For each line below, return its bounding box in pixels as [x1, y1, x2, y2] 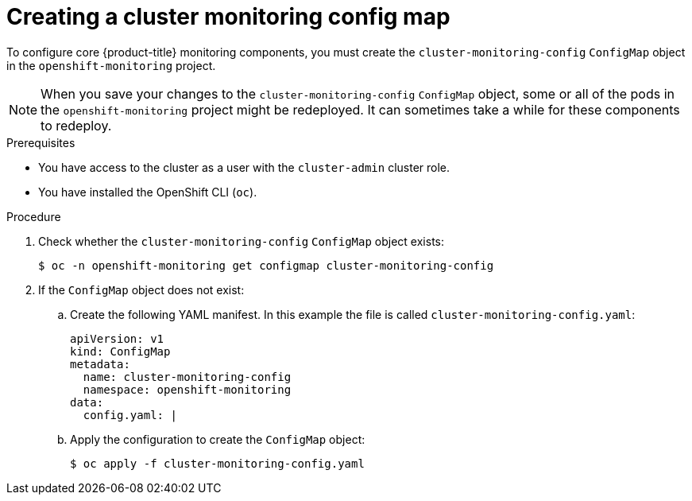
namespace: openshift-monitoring [83, 383, 292, 396]
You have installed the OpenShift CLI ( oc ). [38, 184, 257, 199]
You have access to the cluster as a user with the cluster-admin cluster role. [38, 160, 450, 174]
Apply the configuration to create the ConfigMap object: [70, 432, 365, 446]
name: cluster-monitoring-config [83, 370, 292, 383]
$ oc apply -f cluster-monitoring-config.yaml [70, 456, 365, 470]
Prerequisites [6, 135, 75, 150]
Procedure [6, 209, 61, 223]
